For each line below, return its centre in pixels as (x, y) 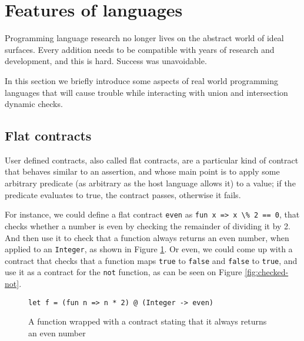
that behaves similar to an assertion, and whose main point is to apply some (142, 171)
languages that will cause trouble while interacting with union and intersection (146, 92)
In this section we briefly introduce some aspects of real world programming (141, 80)
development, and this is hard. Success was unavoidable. (106, 61)
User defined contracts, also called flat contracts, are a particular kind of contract (152, 160)
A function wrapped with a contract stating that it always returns (148, 321)
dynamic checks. (34, 104)
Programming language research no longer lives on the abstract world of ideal (144, 38)
